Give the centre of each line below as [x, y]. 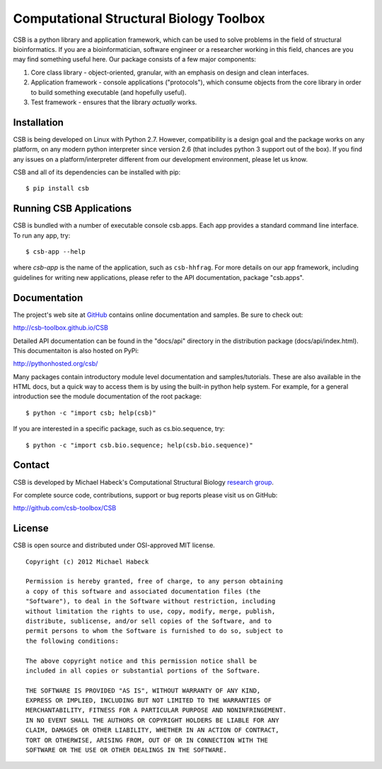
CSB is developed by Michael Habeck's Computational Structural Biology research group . [143, 482]
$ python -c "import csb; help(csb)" [91, 412]
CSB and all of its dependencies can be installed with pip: [97, 172]
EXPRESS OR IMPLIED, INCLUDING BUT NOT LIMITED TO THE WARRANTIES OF [149, 701]
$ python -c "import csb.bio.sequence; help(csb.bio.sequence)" [140, 445]
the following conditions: [73, 641]
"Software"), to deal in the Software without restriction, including [151, 601]
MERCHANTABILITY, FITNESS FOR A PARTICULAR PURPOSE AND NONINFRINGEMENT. [156, 710]
